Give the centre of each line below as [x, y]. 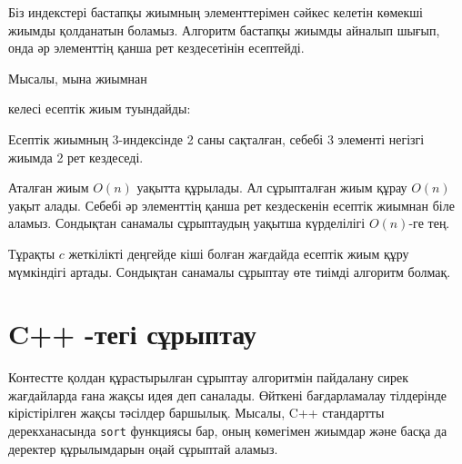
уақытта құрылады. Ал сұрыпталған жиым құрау [272, 188]
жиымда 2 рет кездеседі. [76, 157]
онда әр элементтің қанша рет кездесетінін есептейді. [156, 48]
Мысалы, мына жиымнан [78, 78]
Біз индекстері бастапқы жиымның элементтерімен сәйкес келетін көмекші [216, 12]
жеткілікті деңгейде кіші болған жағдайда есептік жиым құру [239, 253]
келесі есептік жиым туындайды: [100, 109]
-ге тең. [429, 223]
